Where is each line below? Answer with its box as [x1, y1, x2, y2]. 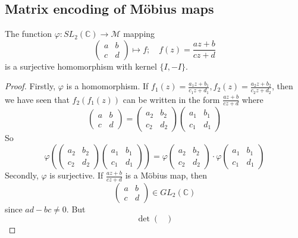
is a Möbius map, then [125, 169, 208, 181]
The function [5, 27, 52, 40]
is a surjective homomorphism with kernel [5, 59, 157, 72]
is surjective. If [49, 169, 103, 181]
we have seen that [5, 93, 70, 105]
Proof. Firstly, [5, 80, 56, 92]
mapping [123, 27, 155, 40]
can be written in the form [123, 93, 220, 105]
